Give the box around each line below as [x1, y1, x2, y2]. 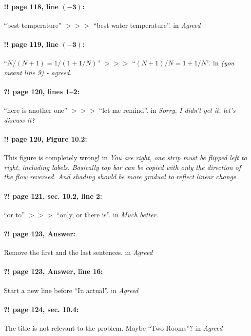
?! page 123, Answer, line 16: [4, 266, 103, 276]
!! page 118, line [4, 1, 58, 11]
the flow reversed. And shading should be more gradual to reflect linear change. [4, 171, 238, 182]
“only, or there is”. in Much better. [57, 209, 158, 219]
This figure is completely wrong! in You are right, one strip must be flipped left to [4, 152, 247, 163]
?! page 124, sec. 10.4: [4, 304, 79, 314]
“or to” [4, 209, 25, 219]
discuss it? [4, 114, 35, 125]
